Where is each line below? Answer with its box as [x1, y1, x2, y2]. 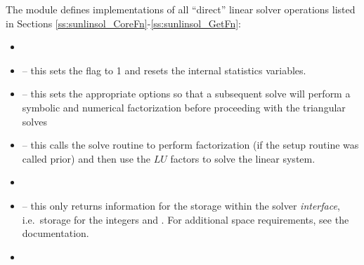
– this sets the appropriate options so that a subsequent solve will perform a [22, 86, 351, 101]
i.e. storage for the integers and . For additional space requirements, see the [22, 212, 349, 226]
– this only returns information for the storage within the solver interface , [22, 198, 340, 212]
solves [22, 114, 47, 128]
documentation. [22, 226, 89, 240]
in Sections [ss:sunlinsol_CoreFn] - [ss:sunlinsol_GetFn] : [6, 15, 241, 30]
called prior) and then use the [22, 151, 150, 165]
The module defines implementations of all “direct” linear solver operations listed [6, 2, 356, 16]
